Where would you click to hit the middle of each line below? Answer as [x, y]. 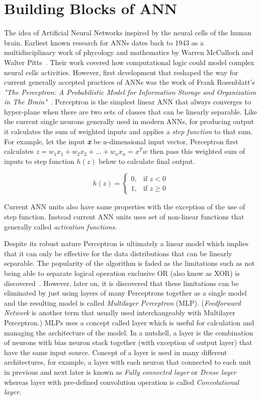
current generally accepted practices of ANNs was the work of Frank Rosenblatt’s [129, 82]
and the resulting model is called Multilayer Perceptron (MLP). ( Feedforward [122, 302]
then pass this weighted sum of [198, 151]
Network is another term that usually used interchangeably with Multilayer [120, 312]
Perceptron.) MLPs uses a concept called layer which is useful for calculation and [129, 322]
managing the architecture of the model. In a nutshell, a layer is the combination [129, 332]
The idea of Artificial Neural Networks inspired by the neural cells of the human [128, 33]
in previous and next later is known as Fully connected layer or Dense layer [120, 372]
